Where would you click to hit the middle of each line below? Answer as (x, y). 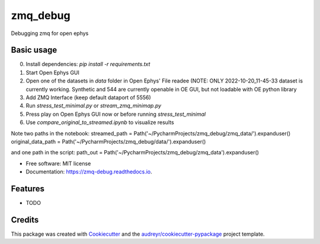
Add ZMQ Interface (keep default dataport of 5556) (88, 97)
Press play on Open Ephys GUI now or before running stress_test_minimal (116, 114)
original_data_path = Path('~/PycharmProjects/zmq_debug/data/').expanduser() (108, 141)
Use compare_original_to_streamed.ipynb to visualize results (100, 122)
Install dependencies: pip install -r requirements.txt (88, 64)
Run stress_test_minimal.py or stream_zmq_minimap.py (94, 106)
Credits (25, 220)
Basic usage (34, 50)
